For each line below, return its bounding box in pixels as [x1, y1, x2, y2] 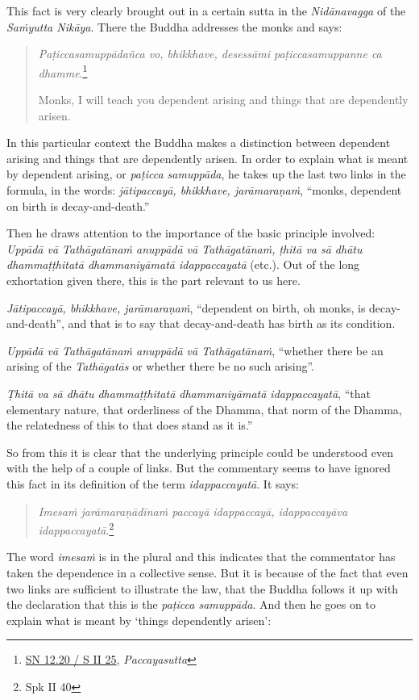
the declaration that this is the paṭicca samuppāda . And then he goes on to [6, 596, 375, 613]
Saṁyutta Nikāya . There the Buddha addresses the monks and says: [6, 18, 342, 35]
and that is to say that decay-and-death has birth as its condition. [68, 315, 396, 332]
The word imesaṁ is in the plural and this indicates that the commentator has [6, 548, 396, 565]
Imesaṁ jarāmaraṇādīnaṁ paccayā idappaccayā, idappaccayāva [38, 502, 348, 519]
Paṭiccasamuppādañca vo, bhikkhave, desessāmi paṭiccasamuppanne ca [38, 45, 382, 62]
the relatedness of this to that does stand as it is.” [6, 417, 253, 434]
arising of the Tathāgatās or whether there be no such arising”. [6, 358, 315, 375]
